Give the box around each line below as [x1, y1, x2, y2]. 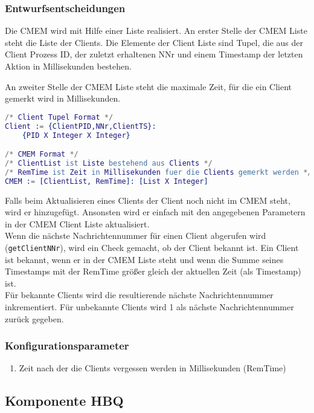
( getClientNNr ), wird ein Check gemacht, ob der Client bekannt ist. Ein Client [5, 241, 299, 253]
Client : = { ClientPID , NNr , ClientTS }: [5, 122, 156, 131]
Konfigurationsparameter [5, 338, 129, 353]
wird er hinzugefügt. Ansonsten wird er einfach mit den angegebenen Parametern [5, 206, 306, 218]
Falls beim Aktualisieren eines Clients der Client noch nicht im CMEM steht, [5, 193, 290, 206]
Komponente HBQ [5, 391, 124, 410]
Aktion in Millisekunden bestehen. [5, 60, 132, 72]
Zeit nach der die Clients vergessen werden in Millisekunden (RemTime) [19, 362, 286, 374]
